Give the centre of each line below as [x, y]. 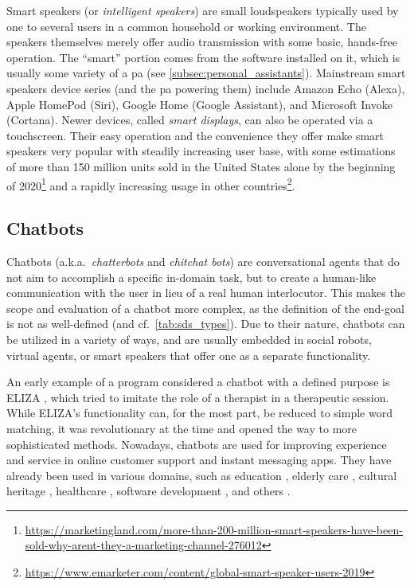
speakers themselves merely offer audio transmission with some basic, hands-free [202, 42]
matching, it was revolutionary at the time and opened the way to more [182, 428]
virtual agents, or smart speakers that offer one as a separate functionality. [189, 355]
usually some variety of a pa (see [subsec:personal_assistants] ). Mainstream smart [206, 73]
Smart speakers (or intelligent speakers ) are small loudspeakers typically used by [203, 10]
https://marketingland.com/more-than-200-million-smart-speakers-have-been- [214, 529]
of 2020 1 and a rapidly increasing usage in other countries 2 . [151, 184]
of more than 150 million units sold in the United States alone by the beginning [201, 166]
